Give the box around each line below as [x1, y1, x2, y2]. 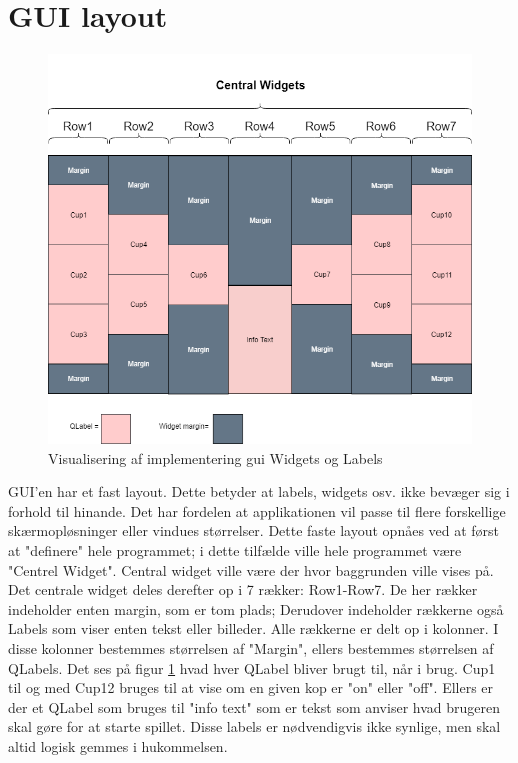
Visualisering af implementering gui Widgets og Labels [48, 447, 383, 468]
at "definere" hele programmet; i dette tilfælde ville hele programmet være [8, 539, 462, 560]
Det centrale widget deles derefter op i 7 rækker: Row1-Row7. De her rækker [8, 579, 478, 600]
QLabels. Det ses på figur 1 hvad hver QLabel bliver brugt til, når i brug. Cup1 [8, 657, 496, 678]
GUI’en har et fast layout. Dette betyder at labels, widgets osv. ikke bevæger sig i [8, 481, 510, 502]
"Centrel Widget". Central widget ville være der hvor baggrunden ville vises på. [8, 559, 494, 580]
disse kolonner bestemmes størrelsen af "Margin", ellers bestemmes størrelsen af [8, 637, 494, 658]
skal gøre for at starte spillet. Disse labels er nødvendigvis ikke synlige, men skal [8, 716, 501, 737]
